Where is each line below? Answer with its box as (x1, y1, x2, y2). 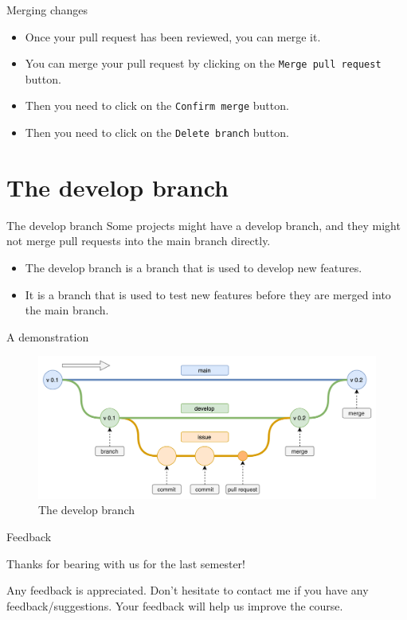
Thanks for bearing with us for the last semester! (6, 555, 245, 571)
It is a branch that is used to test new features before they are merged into (25, 286, 391, 302)
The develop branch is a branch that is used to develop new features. (25, 259, 362, 276)
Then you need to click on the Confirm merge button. (25, 97, 289, 114)
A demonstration (6, 328, 89, 345)
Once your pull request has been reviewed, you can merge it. (25, 28, 321, 45)
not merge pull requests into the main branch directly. (6, 232, 271, 249)
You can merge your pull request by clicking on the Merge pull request (25, 55, 382, 72)
